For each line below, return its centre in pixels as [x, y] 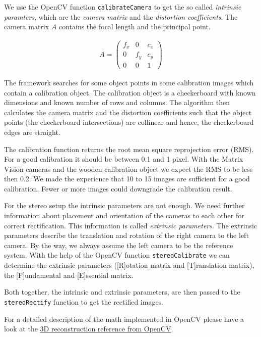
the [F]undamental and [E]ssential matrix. [69, 275]
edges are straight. [32, 132]
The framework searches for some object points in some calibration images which [129, 82]
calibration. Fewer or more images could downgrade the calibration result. [118, 188]
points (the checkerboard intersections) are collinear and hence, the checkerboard [129, 122]
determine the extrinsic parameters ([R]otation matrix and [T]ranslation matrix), [129, 265]
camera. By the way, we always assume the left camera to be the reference [119, 245]
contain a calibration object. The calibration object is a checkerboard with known [130, 92]
